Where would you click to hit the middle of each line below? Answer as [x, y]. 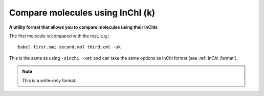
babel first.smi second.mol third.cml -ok [69, 47]
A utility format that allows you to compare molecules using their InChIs [83, 27]
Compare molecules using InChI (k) [82, 13]
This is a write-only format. [49, 80]
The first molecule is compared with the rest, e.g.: [59, 36]
